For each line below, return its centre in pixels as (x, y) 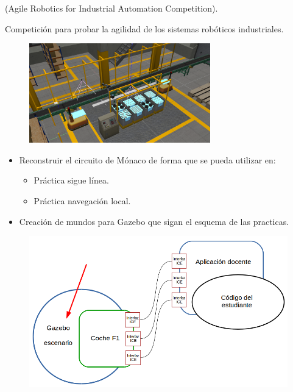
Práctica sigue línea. (71, 180)
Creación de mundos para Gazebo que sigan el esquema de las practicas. (154, 221)
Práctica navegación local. (82, 200)
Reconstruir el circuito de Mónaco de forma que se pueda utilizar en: (147, 159)
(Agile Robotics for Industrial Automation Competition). (111, 8)
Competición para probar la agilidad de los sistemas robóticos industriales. (144, 28)
